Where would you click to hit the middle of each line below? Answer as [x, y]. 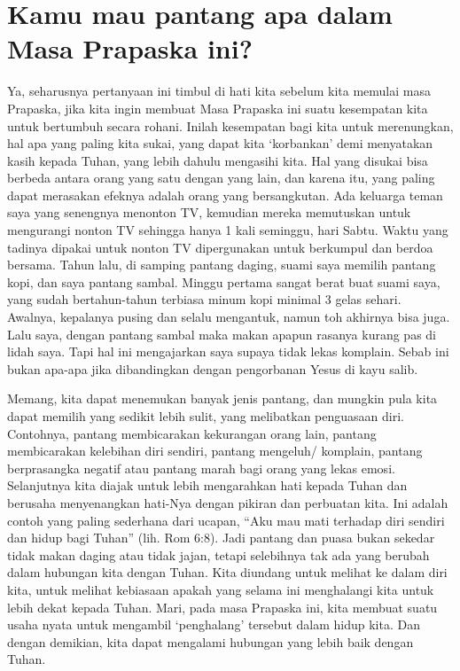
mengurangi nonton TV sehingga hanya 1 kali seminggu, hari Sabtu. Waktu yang [228, 230]
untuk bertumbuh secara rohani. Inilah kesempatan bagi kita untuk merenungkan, [230, 125]
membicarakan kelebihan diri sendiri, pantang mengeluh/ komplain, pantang [215, 451]
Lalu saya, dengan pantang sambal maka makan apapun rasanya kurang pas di [222, 334]
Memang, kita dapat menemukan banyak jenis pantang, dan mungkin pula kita [222, 398]
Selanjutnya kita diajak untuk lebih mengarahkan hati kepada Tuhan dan [207, 485]
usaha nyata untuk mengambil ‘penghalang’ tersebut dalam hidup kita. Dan [214, 624]
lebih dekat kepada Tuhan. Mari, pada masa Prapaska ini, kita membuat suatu [222, 607]
